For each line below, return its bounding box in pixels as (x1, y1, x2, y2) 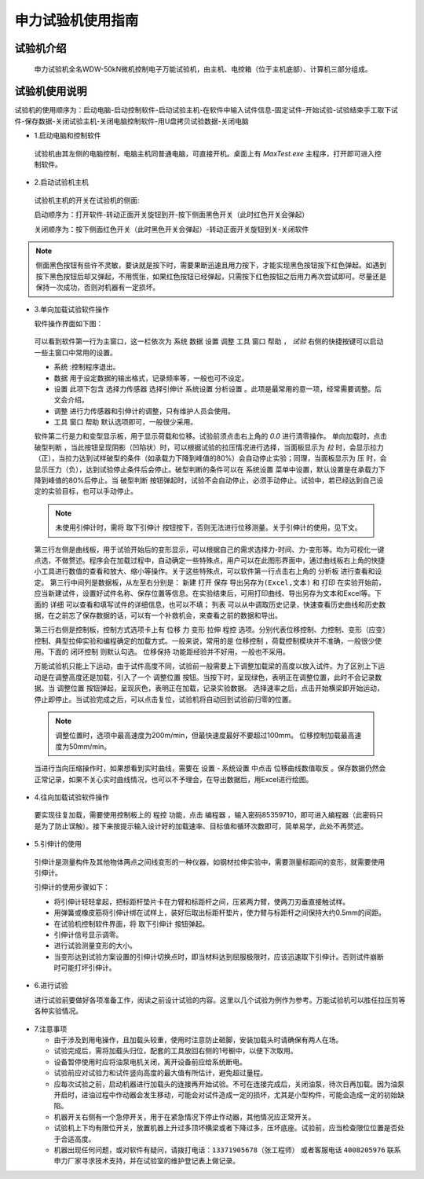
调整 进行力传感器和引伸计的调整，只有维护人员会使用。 (53, 406, 235, 416)
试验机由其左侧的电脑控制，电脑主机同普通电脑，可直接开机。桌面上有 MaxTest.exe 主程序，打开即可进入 (34, 149, 375, 158)
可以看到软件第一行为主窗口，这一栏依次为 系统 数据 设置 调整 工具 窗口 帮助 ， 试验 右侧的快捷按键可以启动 (34, 336, 384, 346)
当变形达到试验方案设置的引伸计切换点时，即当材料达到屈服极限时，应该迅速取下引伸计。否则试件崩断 (53, 952, 384, 961)
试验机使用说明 (14, 85, 87, 98)
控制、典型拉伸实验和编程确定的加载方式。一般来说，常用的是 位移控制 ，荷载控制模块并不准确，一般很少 (34, 636, 375, 645)
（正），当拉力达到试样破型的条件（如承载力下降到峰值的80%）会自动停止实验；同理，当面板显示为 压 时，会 (34, 454, 388, 463)
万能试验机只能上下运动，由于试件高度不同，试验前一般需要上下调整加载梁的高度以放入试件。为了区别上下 (34, 661, 378, 671)
